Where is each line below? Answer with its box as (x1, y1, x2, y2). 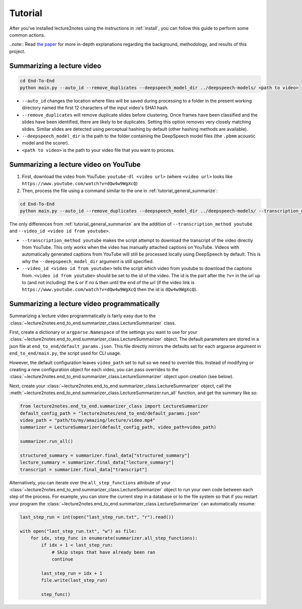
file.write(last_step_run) (41, 577, 108, 583)
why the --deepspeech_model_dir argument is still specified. (22, 258, 154, 264)
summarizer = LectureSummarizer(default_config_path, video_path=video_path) (20, 424, 216, 430)
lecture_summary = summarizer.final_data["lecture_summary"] (20, 460, 174, 465)
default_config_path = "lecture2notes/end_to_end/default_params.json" (20, 410, 201, 416)
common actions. (9, 32, 45, 38)
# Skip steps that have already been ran (51, 549, 156, 555)
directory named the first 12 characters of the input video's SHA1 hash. (22, 105, 169, 111)
